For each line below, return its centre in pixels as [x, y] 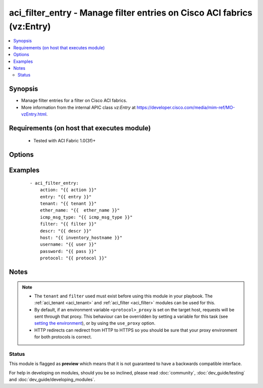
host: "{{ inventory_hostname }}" [81, 237]
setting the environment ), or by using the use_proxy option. [95, 323]
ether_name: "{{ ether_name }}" [80, 210]
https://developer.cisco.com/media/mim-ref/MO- [186, 107]
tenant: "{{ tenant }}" [68, 203]
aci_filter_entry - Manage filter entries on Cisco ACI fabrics [131, 13]
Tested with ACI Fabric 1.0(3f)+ [65, 141]
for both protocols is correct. [63, 337]
